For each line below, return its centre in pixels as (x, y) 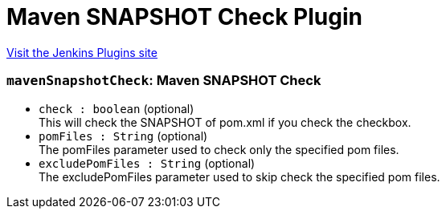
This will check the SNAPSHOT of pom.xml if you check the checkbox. (225, 122)
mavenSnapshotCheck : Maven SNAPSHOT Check (164, 81)
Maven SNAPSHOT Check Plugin (184, 17)
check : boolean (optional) (117, 108)
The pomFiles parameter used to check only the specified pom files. (219, 149)
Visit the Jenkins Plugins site (82, 52)
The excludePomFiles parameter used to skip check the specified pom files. (239, 176)
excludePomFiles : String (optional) (147, 163)
